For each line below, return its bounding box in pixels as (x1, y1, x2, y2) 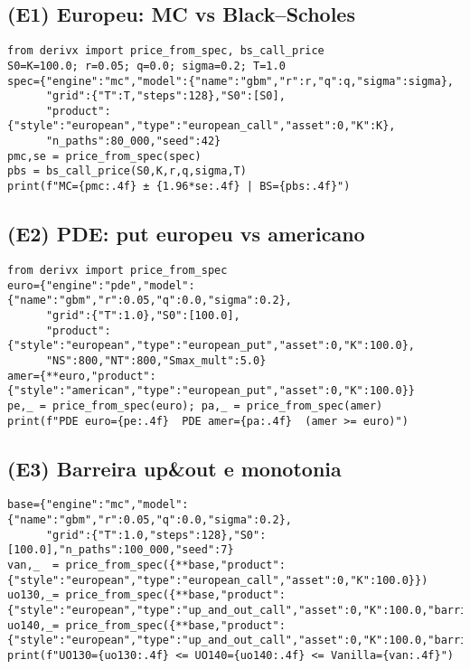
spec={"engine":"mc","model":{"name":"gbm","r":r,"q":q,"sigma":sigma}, (7, 74, 454, 88)
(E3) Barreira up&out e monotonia (7, 454, 342, 482)
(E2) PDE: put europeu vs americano (7, 220, 365, 248)
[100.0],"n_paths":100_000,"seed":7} (7, 543, 234, 557)
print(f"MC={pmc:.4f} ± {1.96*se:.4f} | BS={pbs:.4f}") (7, 180, 351, 193)
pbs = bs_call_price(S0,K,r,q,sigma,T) (7, 165, 247, 178)
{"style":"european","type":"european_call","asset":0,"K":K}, (7, 119, 396, 133)
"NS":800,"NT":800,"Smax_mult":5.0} (45, 353, 267, 367)
